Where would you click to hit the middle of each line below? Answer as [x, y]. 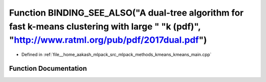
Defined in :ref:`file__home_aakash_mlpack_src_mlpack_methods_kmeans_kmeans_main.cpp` [116, 55]
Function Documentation [48, 68]
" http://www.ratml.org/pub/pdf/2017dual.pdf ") [108, 40]
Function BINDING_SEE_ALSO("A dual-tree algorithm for [126, 13]
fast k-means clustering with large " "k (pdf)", [105, 26]
